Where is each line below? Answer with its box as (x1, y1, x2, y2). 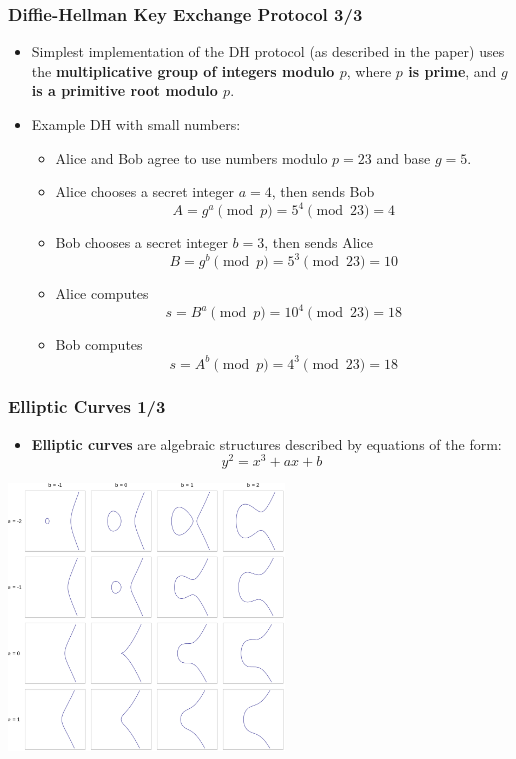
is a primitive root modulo (31, 80, 218, 101)
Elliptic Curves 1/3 (8, 394, 166, 419)
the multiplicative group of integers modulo (31, 60, 335, 81)
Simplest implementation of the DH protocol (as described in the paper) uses (31, 41, 505, 62)
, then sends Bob (271, 181, 375, 202)
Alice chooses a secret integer (55, 181, 234, 202)
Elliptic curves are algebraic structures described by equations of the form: (31, 433, 502, 454)
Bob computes (55, 334, 143, 355)
